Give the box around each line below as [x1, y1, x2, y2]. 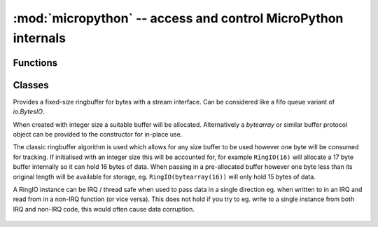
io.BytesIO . [13, 107, 45, 116]
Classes [13, 79, 49, 91]
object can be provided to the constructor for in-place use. [13, 130, 183, 139]
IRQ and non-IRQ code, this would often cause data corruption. [13, 205, 195, 213]
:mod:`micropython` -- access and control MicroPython [13, 11, 344, 26]
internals [13, 30, 66, 46]
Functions [13, 57, 58, 69]
